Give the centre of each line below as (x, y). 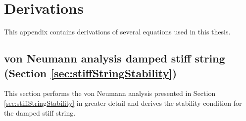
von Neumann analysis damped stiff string (115, 58)
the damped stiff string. (40, 112)
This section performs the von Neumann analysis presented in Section (110, 93)
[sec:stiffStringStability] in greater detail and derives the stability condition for (123, 103)
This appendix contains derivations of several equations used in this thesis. (117, 32)
